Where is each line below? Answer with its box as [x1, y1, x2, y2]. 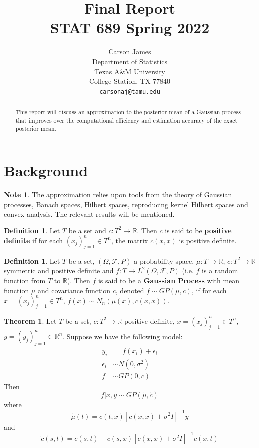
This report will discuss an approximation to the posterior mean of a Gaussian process [15, 108, 241, 116]
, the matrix [111, 235, 148, 245]
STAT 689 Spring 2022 [50, 17, 210, 38]
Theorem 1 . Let [4, 315, 57, 326]
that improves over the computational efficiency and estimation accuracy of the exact [15, 116, 238, 124]
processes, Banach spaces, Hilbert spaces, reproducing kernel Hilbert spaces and [4, 199, 248, 209]
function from [4, 275, 46, 285]
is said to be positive [165, 225, 232, 235]
